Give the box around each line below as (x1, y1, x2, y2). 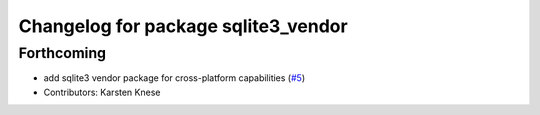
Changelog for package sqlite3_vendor (18, 15, 349, 37)
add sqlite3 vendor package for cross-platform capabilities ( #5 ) (43, 72, 305, 84)
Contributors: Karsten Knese (43, 86, 161, 98)
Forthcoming (18, 44, 107, 62)
